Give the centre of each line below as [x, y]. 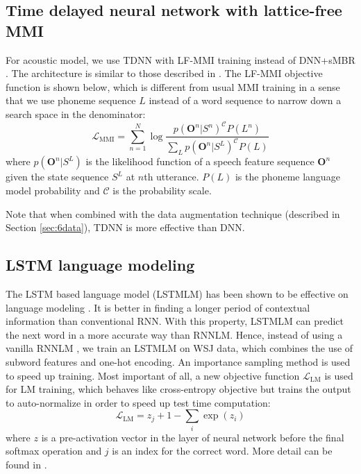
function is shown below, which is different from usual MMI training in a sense [173, 86]
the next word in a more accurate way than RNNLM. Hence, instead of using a [174, 334]
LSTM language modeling [100, 265]
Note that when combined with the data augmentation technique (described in [173, 213]
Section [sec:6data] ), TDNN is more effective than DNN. [125, 227]
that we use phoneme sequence [71, 100]
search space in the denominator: [76, 113]
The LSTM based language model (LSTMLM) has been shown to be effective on [177, 294]
